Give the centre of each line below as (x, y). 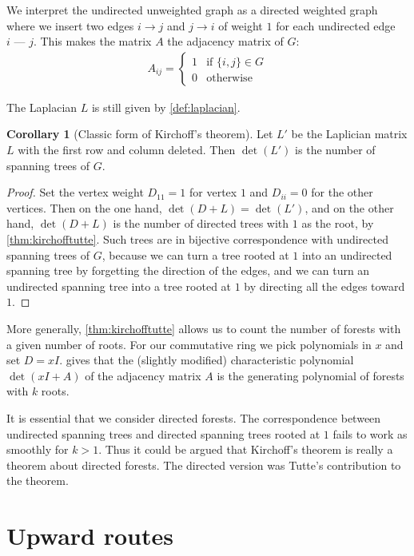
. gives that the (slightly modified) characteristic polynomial (207, 360)
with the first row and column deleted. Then (127, 149)
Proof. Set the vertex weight (75, 192)
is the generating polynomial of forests (310, 375)
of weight (241, 25)
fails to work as (370, 433)
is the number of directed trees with (201, 223)
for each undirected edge (336, 25)
